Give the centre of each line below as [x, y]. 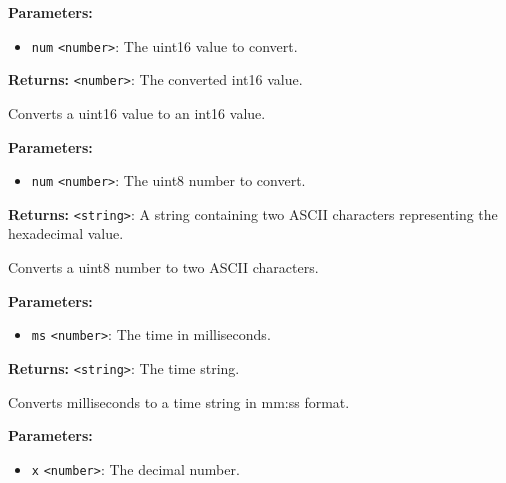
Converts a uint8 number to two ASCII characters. [163, 267]
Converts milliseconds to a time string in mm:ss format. [179, 401]
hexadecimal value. [66, 233]
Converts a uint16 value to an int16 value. [137, 112]
